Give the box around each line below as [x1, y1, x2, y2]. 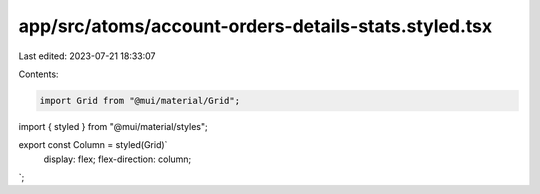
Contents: [18, 68, 59, 80]
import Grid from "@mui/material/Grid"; [39, 95, 240, 106]
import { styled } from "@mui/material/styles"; [18, 120, 209, 132]
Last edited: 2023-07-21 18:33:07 [18, 50, 156, 62]
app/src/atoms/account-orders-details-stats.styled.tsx [18, 15, 493, 37]
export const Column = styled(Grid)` [18, 139, 168, 151]
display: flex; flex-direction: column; [43, 153, 192, 165]
